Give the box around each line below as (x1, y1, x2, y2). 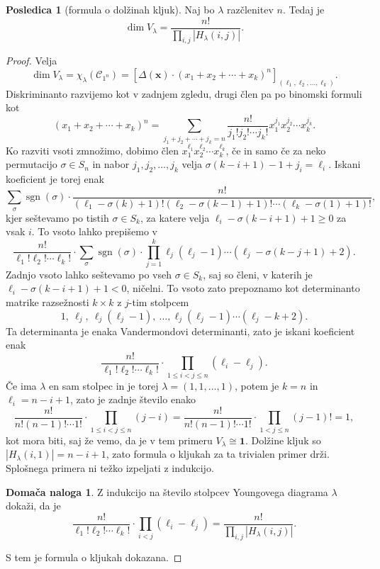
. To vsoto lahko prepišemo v (31, 224, 157, 239)
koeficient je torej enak (6, 171, 104, 186)
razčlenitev (227, 2, 274, 16)
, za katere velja (140, 210, 210, 225)
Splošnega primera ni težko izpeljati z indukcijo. (6, 461, 214, 475)
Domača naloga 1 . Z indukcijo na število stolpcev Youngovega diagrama (6, 484, 328, 499)
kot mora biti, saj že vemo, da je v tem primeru (6, 432, 213, 447)
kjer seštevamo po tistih (6, 210, 109, 225)
